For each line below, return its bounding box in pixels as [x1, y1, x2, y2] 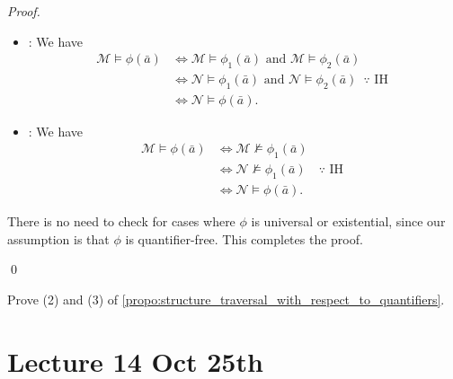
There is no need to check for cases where [7, 212, 235, 231]
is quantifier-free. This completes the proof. [125, 229, 363, 248]
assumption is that [7, 229, 110, 248]
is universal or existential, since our [251, 212, 446, 231]
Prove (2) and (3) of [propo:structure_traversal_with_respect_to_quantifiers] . [7, 289, 445, 308]
